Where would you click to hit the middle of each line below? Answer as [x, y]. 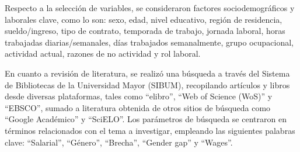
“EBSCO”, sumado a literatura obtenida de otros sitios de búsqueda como [138, 107]
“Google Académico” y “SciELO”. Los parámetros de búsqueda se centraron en [146, 119]
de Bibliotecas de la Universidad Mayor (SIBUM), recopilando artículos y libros [147, 84]
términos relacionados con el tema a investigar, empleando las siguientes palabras [150, 130]
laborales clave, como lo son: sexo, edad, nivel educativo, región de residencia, [144, 19]
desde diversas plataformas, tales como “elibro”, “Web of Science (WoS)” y [139, 96]
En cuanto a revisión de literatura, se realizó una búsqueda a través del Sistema [147, 73]
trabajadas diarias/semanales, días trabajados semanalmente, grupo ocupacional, [149, 42]
